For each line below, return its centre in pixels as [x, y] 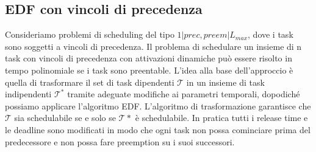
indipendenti [28, 94]
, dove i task [271, 34]
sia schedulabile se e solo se [65, 118]
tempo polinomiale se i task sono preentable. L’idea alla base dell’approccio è [149, 70]
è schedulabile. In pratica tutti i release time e [221, 118]
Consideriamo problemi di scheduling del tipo [90, 34]
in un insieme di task [225, 82]
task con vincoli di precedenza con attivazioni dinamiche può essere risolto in [149, 58]
